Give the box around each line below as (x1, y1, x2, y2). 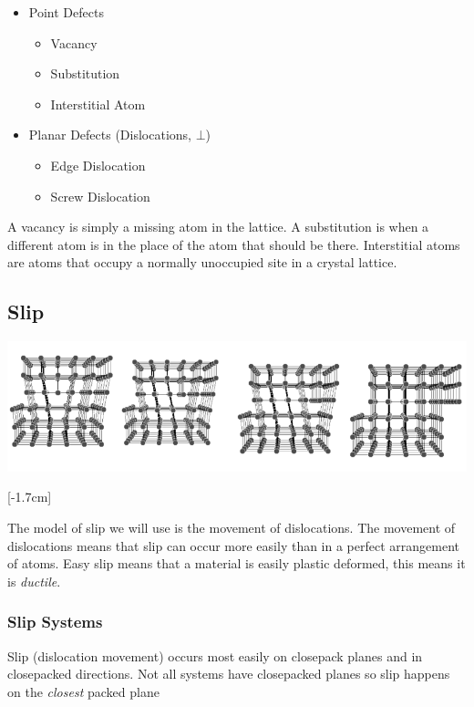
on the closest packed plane (7, 681, 160, 701)
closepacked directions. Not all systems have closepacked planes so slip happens (7, 664, 450, 683)
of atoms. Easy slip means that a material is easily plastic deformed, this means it (7, 554, 466, 573)
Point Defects (28, 3, 104, 21)
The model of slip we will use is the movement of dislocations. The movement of (7, 517, 456, 536)
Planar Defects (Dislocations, (28, 125, 191, 144)
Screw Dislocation (50, 186, 150, 205)
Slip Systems (7, 610, 103, 633)
